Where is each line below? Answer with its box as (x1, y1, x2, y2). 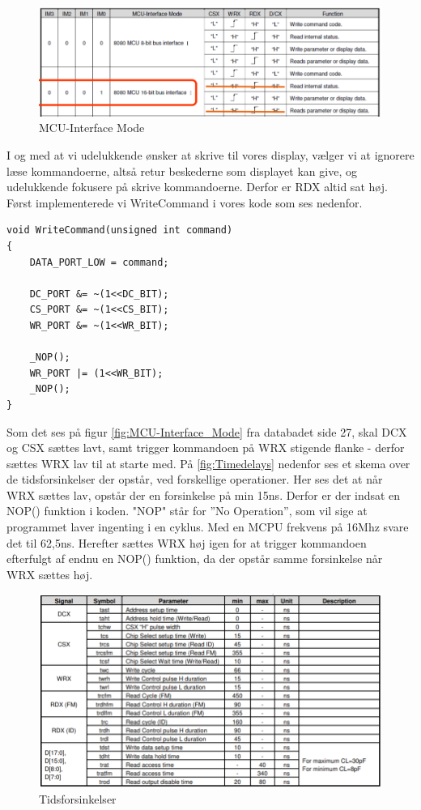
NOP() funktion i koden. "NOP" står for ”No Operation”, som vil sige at (6, 502, 368, 519)
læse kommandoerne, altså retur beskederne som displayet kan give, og (6, 162, 357, 179)
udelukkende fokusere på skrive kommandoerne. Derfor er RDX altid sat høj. (6, 178, 388, 195)
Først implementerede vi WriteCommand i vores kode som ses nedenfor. (6, 194, 363, 211)
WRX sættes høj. (6, 565, 93, 582)
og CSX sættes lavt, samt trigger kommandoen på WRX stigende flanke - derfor (6, 439, 405, 456)
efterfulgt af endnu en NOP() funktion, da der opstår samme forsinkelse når (6, 550, 383, 567)
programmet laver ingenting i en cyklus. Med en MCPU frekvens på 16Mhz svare (6, 518, 409, 535)
